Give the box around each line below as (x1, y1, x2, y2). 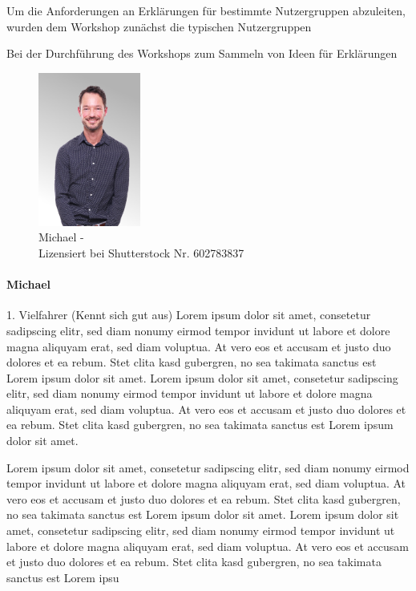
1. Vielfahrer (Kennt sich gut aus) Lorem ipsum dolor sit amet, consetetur (6, 306, 371, 323)
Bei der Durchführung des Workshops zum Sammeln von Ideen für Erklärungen (6, 45, 398, 62)
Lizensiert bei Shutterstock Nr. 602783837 (38, 244, 244, 261)
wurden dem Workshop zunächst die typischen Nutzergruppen (6, 18, 312, 34)
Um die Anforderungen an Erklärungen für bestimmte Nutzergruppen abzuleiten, (6, 2, 406, 18)
